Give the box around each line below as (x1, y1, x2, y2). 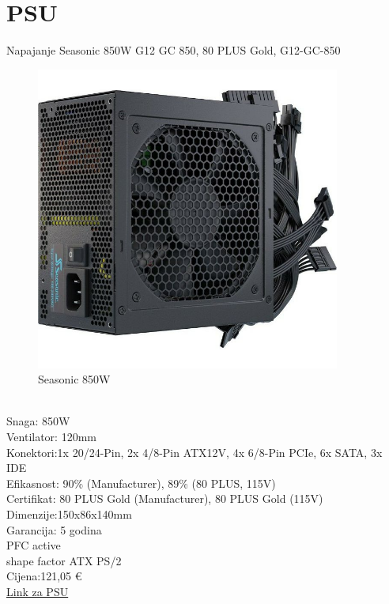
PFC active (6, 537, 61, 553)
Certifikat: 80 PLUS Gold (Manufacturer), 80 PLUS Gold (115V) (6, 490, 323, 507)
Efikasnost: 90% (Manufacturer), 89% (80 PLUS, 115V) (6, 474, 276, 491)
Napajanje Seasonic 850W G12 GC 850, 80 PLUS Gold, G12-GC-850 (6, 42, 341, 59)
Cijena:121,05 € (6, 568, 82, 584)
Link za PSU (6, 583, 69, 599)
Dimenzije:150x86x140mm (6, 506, 132, 522)
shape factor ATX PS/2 (6, 552, 122, 568)
